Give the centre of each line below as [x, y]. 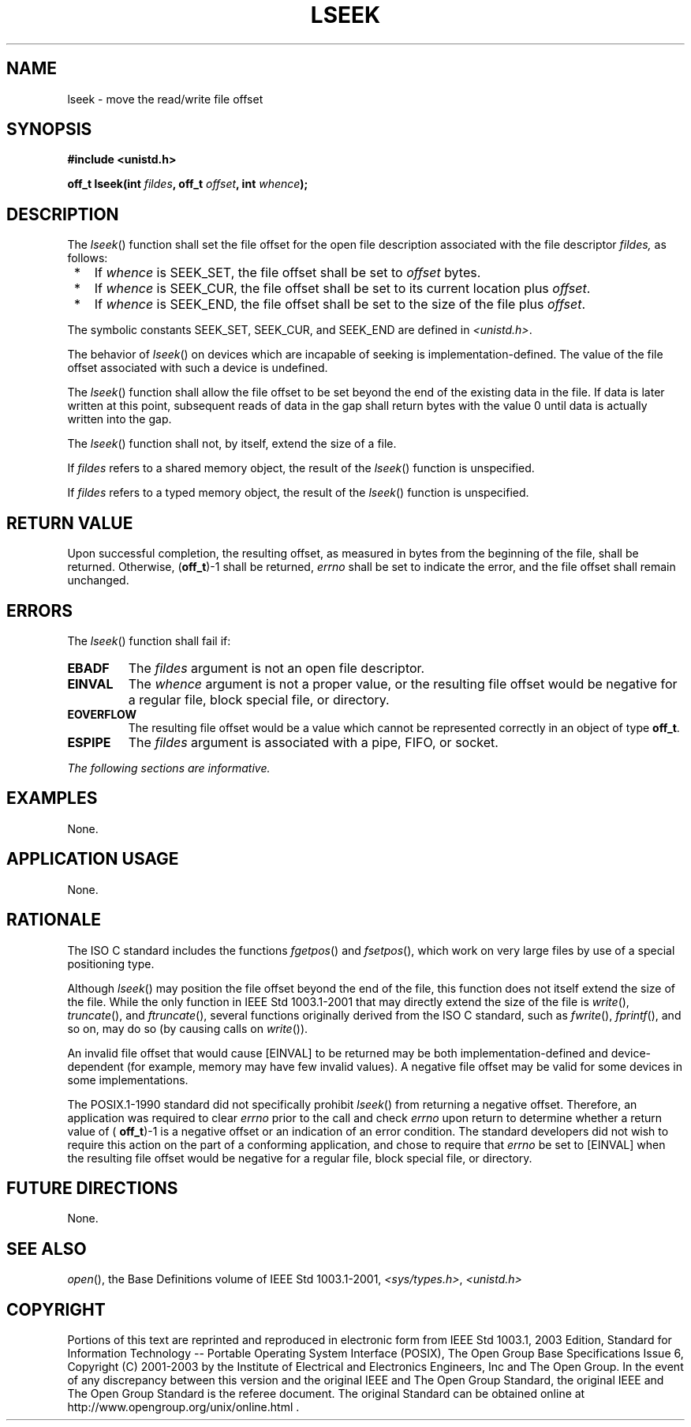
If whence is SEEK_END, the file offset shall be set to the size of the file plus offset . [340, 304]
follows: [88, 258]
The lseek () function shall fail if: [149, 640]
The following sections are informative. [169, 768]
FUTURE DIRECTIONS [92, 1188]
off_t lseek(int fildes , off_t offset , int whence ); [188, 184]
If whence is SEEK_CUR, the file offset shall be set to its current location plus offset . [342, 289]
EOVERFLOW [102, 714]
